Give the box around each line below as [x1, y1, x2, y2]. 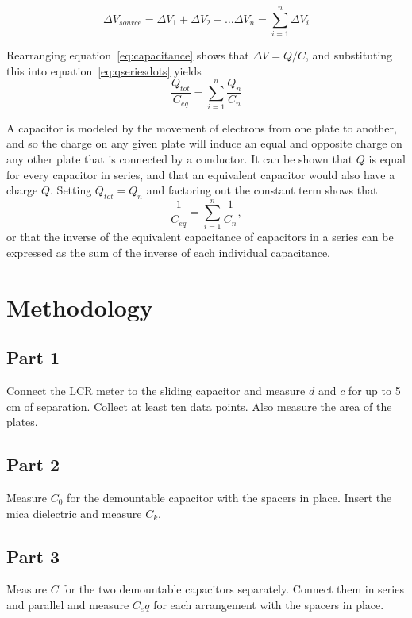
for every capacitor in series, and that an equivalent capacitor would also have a [6, 166, 395, 182]
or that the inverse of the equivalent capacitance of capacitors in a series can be [6, 228, 394, 245]
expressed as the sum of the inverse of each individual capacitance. [6, 244, 330, 260]
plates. [6, 413, 38, 430]
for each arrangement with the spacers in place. [153, 596, 384, 612]
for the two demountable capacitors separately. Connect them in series [62, 581, 404, 597]
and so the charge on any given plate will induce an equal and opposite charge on [6, 135, 402, 152]
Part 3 [6, 543, 60, 568]
